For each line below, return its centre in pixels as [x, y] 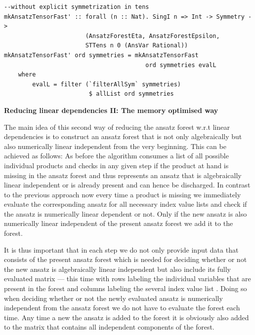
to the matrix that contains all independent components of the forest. [109, 327]
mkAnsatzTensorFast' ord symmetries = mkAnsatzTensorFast [101, 55]
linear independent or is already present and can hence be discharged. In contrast [127, 185]
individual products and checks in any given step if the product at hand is [116, 165]
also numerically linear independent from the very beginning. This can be [115, 146]
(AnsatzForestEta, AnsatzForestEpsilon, [152, 36]
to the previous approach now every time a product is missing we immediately [123, 194]
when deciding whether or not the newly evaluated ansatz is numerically [113, 298]
